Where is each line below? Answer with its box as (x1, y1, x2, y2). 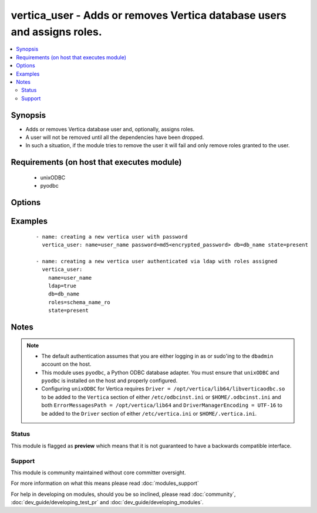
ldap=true (48, 282, 76, 289)
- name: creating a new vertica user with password (36, 233, 188, 240)
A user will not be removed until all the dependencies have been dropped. (25, 134, 204, 141)
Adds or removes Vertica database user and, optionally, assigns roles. (25, 125, 195, 133)
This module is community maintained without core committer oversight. (11, 469, 186, 476)
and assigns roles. (11, 25, 102, 38)
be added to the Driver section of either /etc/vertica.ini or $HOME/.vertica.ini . (41, 410, 257, 417)
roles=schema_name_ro (48, 299, 111, 305)
